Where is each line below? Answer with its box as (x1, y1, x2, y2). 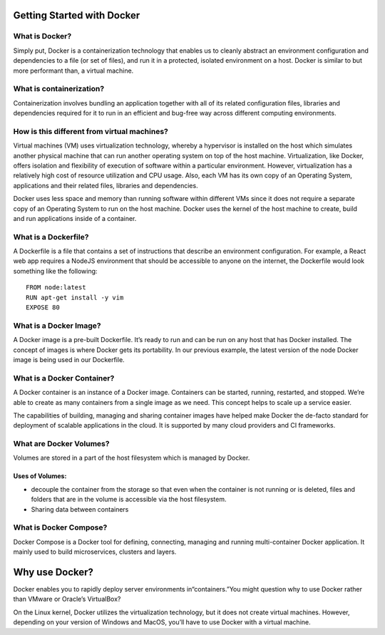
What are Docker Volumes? (13, 439, 110, 449)
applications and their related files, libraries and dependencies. (13, 181, 199, 190)
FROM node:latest (26, 284, 86, 291)
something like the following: (13, 267, 98, 275)
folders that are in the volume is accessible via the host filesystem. (31, 495, 227, 504)
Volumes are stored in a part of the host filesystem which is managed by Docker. (13, 453, 250, 463)
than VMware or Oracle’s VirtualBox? (13, 595, 121, 604)
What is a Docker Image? (13, 321, 101, 331)
